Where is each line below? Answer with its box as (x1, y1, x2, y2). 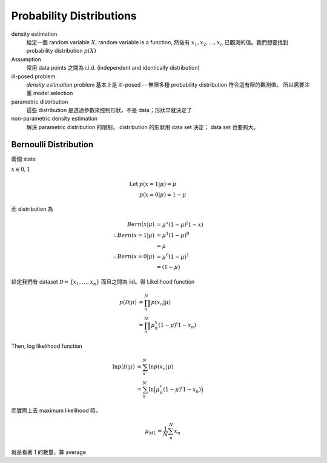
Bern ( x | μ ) (127, 221, 155, 228)
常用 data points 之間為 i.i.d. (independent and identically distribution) (26, 64, 200, 72)
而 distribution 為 (11, 205, 54, 213)
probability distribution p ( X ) (26, 47, 96, 55)
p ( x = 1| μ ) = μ (139, 181, 177, 187)
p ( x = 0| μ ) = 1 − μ (139, 191, 187, 198)
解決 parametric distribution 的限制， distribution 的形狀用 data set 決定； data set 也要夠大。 (26, 123, 259, 130)
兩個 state (11, 155, 36, 162)
